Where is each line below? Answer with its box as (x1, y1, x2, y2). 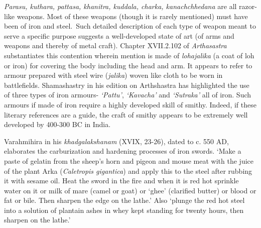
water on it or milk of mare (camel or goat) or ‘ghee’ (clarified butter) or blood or (4, 185, 256, 195)
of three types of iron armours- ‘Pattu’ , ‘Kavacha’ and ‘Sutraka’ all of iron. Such (4, 89, 251, 100)
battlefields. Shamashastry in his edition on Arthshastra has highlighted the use (4, 79, 249, 90)
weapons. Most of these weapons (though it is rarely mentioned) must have (17, 11, 248, 21)
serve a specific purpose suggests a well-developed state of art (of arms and (4, 30, 234, 41)
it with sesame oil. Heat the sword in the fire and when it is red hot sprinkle (4, 175, 239, 186)
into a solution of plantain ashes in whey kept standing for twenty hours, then (4, 204, 244, 215)
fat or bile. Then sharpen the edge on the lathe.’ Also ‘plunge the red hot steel (4, 195, 245, 205)
